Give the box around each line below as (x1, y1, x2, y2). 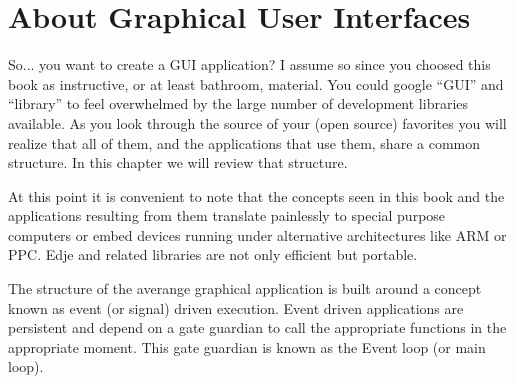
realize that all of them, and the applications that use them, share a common (8, 132, 481, 153)
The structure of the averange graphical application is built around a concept (8, 278, 482, 299)
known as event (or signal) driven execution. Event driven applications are (8, 297, 464, 318)
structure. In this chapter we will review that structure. (8, 152, 348, 173)
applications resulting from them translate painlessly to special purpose (8, 205, 446, 226)
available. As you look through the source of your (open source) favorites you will (8, 112, 507, 133)
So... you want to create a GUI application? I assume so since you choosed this (8, 54, 491, 75)
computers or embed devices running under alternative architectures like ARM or (8, 224, 507, 245)
